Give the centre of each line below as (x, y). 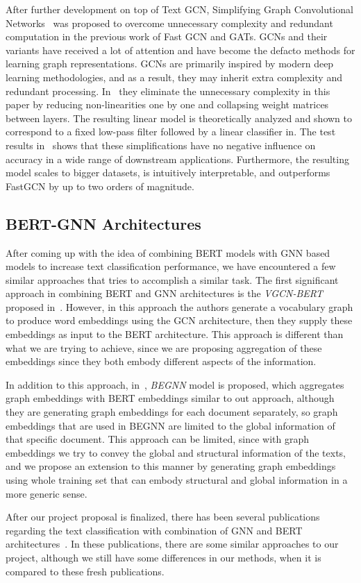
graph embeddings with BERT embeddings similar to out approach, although (170, 398)
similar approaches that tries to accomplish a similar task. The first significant (172, 279)
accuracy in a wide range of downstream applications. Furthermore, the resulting (177, 159)
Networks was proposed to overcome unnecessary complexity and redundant (169, 23)
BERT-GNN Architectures (103, 223)
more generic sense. (47, 493)
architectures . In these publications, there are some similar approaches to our (172, 544)
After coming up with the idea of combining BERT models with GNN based (168, 252)
